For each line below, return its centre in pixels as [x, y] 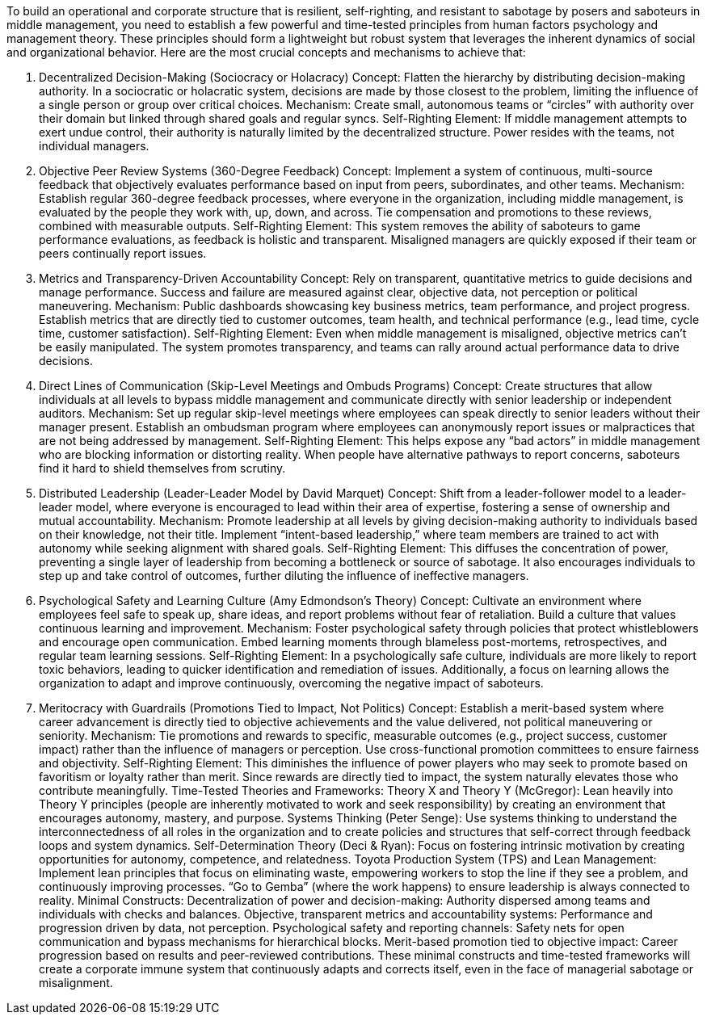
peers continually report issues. [123, 253]
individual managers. [94, 146]
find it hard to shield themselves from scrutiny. [162, 468]
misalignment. [76, 983]
